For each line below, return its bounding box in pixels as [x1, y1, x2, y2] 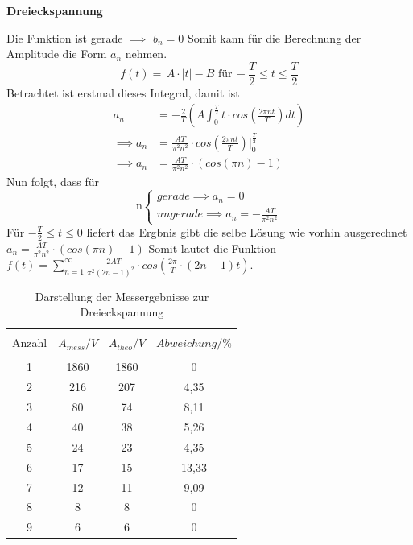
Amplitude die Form [6, 45, 107, 62]
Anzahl [12, 334, 47, 351]
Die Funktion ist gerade [6, 29, 123, 46]
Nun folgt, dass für [6, 172, 99, 189]
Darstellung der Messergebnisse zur [35, 287, 209, 304]
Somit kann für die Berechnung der [187, 29, 361, 46]
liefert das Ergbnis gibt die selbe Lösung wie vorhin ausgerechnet [86, 223, 407, 240]
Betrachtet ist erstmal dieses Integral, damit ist [6, 84, 240, 101]
